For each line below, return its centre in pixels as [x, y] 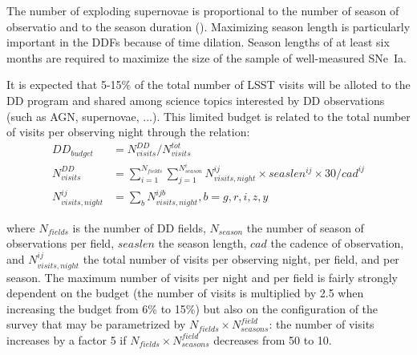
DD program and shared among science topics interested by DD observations [196, 100]
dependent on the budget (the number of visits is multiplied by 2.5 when [185, 293]
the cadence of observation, [337, 243]
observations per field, [61, 243]
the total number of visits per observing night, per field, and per [241, 259]
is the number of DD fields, [139, 227]
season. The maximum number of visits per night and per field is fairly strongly [202, 277]
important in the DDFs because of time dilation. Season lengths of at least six [198, 42]
